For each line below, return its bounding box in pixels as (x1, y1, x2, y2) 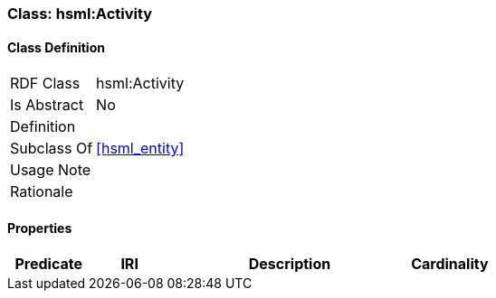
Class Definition (7, 39, 105, 55)
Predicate (14, 255, 82, 274)
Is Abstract (10, 96, 84, 115)
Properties (7, 219, 72, 236)
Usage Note (10, 161, 91, 180)
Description (248, 255, 331, 274)
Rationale (10, 182, 73, 201)
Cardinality (411, 255, 489, 274)
